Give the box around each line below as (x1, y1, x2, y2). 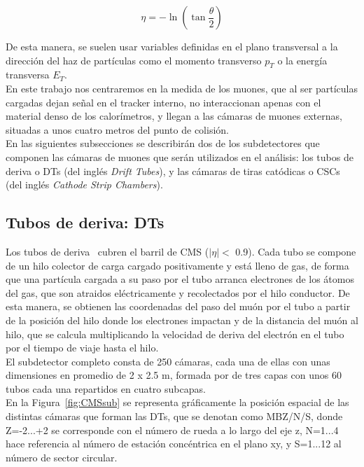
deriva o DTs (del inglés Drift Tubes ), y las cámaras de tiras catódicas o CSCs (6, 163, 340, 178)
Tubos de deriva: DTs (6, 211, 164, 233)
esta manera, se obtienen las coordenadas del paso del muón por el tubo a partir (6, 299, 351, 314)
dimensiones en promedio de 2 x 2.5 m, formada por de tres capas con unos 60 (6, 368, 342, 382)
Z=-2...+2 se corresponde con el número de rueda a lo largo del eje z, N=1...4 (6, 422, 339, 437)
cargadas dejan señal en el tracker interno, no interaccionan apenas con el (6, 95, 321, 109)
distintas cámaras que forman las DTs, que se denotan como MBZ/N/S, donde (6, 409, 343, 424)
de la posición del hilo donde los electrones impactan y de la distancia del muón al (6, 312, 358, 327)
